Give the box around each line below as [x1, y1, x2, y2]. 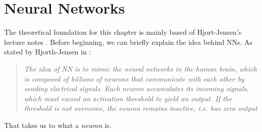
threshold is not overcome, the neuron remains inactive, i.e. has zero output [24, 103, 257, 113]
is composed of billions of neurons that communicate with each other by [24, 73, 244, 84]
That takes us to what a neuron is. [4, 119, 112, 130]
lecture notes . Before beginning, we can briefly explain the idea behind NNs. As [4, 36, 253, 47]
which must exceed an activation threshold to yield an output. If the [24, 93, 232, 103]
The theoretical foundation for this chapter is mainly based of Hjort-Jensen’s [4, 27, 242, 37]
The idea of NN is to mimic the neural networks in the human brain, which [24, 63, 257, 74]
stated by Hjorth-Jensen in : [4, 46, 91, 57]
